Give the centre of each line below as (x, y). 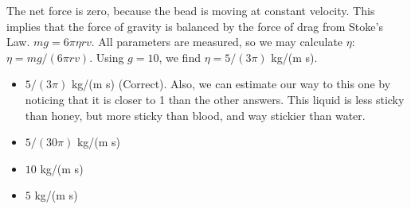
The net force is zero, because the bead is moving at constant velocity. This (191, 10)
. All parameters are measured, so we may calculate (217, 42)
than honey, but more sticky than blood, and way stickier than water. (195, 115)
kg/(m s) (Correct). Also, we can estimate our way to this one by (231, 84)
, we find (180, 57)
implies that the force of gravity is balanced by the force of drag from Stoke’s (195, 26)
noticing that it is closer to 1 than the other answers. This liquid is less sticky (215, 99)
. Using (107, 57)
